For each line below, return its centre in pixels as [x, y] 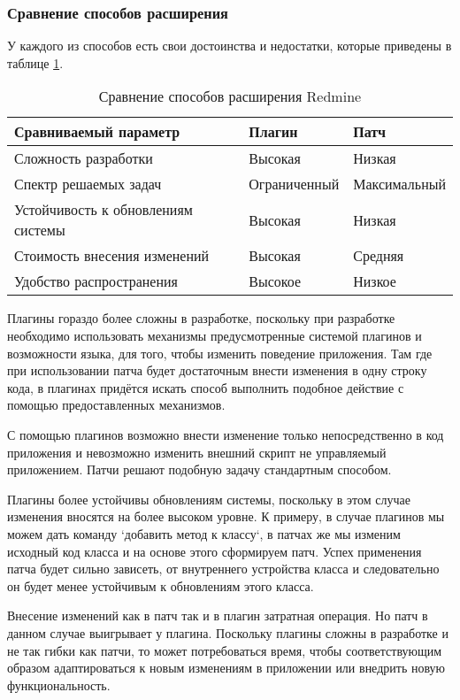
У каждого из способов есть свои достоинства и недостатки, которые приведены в [230, 46]
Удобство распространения [96, 281]
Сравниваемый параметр [97, 132]
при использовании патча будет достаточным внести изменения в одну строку [217, 370]
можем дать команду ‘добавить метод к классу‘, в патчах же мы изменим [204, 533]
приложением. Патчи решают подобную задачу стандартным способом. [199, 469]
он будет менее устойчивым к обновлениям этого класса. [161, 585]
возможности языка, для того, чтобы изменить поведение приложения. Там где [220, 353]
